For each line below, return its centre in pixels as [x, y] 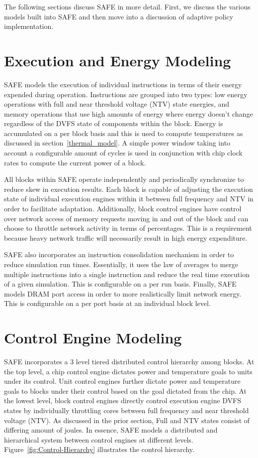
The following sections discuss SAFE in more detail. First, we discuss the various [127, 6]
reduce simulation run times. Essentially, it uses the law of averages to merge [121, 264]
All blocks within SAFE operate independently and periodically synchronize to [124, 179]
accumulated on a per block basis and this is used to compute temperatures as [124, 133]
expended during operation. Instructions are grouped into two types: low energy [126, 94]
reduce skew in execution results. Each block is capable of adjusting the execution [129, 189]
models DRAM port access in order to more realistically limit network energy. [123, 293]
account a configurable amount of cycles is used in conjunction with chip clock [123, 153]
